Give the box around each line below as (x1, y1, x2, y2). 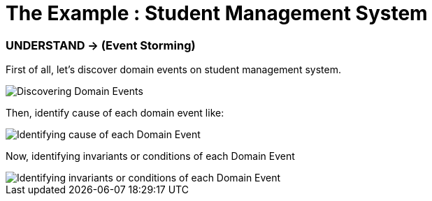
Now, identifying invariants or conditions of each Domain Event (6, 150, 295, 163)
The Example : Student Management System (6, 1, 428, 25)
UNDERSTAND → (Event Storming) (6, 38, 196, 52)
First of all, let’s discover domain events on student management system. (6, 64, 341, 76)
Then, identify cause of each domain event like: (6, 107, 224, 119)
